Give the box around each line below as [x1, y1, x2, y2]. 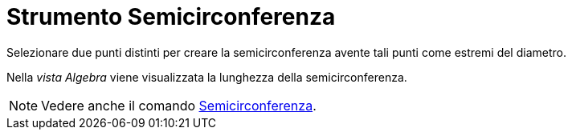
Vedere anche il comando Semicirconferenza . [41, 97, 317, 114]
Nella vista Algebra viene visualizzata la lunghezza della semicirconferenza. [6, 70, 407, 84]
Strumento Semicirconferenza [6, 3, 336, 30]
